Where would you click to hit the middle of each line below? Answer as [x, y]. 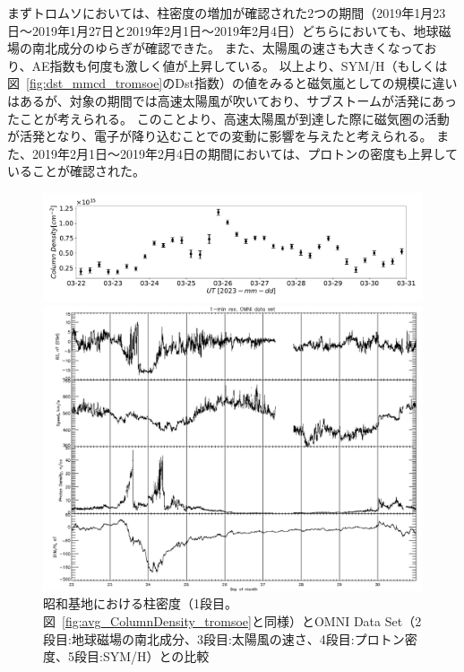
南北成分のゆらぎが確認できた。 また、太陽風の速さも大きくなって [228, 48]
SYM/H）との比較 [156, 656]
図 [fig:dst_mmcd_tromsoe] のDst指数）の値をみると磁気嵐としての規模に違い [232, 83]
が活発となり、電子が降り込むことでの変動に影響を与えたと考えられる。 [220, 136]
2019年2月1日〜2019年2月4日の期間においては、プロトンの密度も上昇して [245, 153]
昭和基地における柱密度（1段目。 [140, 603]
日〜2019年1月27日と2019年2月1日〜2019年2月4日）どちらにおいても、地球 [223, 30]
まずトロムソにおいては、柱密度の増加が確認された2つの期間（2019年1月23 [227, 13]
